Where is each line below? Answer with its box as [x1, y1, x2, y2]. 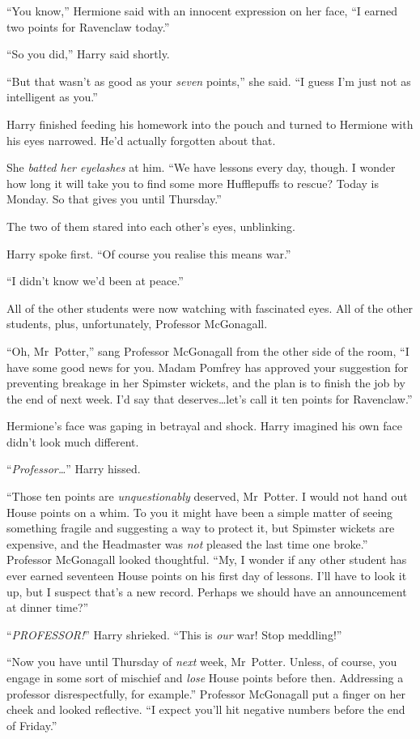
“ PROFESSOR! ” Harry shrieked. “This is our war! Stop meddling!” [6, 626, 342, 643]
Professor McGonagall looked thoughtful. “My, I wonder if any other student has [6, 551, 407, 568]
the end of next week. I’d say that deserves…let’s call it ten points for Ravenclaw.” [6, 390, 413, 407]
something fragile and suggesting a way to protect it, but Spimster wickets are [6, 519, 395, 536]
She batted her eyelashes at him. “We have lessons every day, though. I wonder [6, 159, 396, 176]
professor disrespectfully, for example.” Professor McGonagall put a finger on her [6, 685, 406, 702]
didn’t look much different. [6, 433, 139, 450]
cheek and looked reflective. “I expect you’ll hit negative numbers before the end [6, 701, 405, 718]
